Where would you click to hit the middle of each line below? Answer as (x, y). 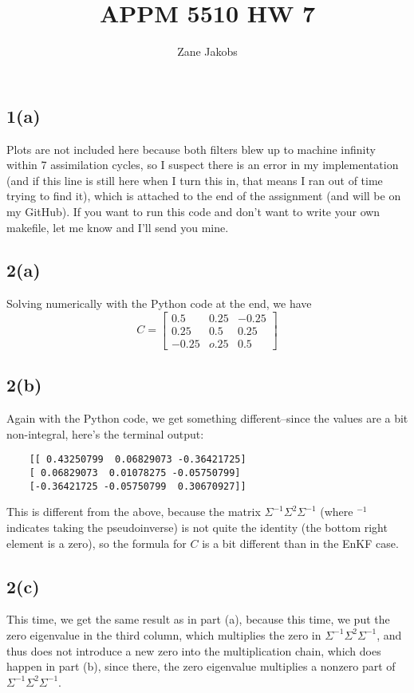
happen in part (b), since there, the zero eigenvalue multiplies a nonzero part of (201, 666)
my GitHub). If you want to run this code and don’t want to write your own (193, 211)
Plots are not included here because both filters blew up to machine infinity (191, 149)
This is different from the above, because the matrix (134, 512)
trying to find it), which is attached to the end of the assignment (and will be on (204, 196)
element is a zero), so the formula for (97, 543)
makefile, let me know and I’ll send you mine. (118, 227)
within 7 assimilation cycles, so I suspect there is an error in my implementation (203, 165)
